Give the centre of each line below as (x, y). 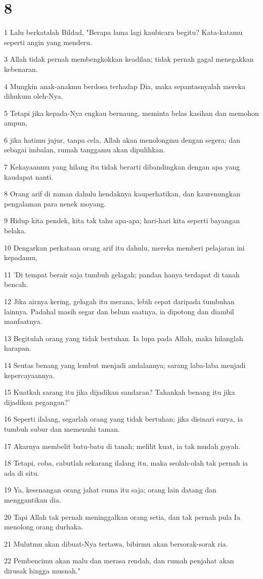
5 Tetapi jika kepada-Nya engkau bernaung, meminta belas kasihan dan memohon (131, 113)
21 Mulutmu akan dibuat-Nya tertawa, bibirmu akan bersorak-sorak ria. (116, 543)
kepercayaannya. (29, 375)
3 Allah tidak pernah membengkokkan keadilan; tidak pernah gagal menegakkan (129, 59)
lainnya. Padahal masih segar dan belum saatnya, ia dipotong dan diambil (119, 311)
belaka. (15, 231)
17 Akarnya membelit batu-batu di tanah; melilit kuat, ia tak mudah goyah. (122, 446)
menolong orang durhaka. (44, 527)
